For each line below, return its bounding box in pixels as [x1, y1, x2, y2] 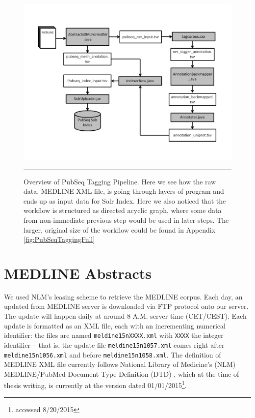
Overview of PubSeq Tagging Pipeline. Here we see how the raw [24, 176, 216, 186]
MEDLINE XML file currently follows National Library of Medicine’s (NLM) [4, 359, 236, 369]
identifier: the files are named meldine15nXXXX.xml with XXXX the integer [4, 330, 224, 340]
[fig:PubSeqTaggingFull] [24, 234, 95, 244]
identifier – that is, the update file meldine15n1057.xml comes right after [4, 339, 225, 350]
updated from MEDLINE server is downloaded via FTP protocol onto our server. [4, 301, 249, 311]
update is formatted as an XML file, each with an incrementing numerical [4, 320, 226, 330]
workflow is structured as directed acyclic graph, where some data [24, 205, 222, 215]
